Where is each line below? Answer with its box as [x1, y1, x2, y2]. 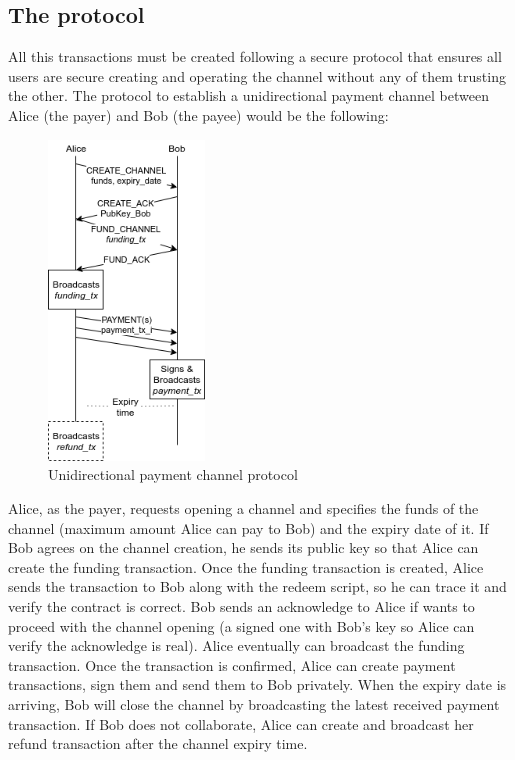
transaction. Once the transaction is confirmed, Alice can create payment [8, 654, 456, 675]
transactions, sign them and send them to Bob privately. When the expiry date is [8, 674, 507, 695]
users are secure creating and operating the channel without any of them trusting [8, 65, 506, 86]
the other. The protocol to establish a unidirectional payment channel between [8, 85, 489, 106]
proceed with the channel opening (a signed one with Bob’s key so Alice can [8, 615, 475, 636]
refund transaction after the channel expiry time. [8, 733, 308, 754]
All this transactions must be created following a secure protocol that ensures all [8, 46, 502, 67]
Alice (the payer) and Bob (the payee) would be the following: [8, 104, 389, 125]
